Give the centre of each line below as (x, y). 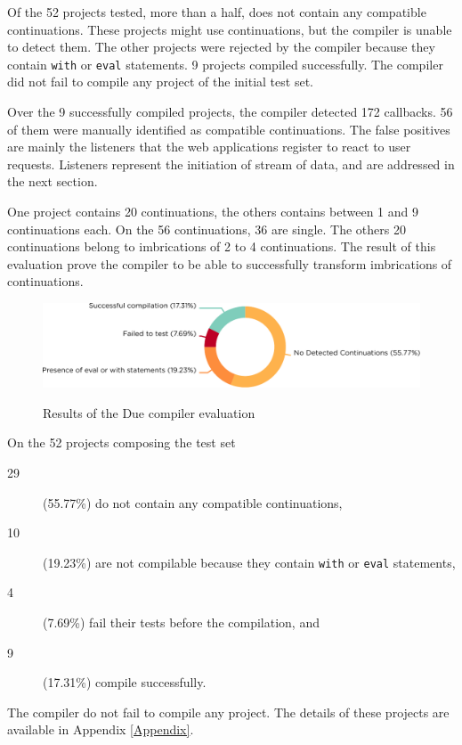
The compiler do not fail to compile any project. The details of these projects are (228, 712)
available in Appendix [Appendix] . (101, 729)
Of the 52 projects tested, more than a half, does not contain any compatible (217, 12)
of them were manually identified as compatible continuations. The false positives (229, 129)
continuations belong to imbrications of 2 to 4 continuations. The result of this (222, 246)
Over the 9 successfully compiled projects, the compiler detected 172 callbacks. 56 (230, 112)
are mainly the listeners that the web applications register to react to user (209, 147)
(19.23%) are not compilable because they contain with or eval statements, (249, 562)
